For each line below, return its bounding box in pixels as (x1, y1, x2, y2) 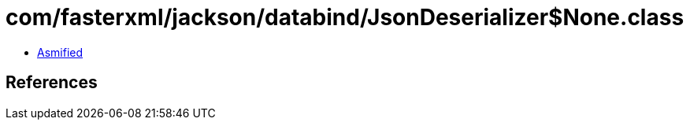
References (6, 72, 98, 93)
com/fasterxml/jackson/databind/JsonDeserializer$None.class (6, 4, 684, 31)
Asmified (37, 45, 83, 59)
